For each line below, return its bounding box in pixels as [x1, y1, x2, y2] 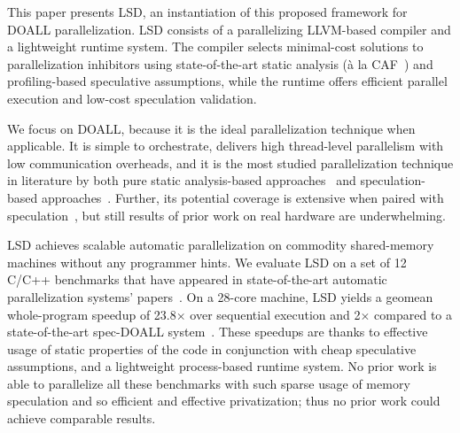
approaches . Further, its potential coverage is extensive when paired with [41, 188, 444, 206]
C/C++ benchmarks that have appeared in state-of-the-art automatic [7, 270, 387, 289]
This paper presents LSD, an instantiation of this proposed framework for [7, 3, 408, 20]
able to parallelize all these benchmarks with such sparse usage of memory [7, 374, 410, 392]
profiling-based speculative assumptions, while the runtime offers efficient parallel [7, 72, 448, 90]
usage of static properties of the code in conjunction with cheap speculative [7, 339, 417, 358]
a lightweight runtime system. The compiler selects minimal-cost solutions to [7, 37, 424, 56]
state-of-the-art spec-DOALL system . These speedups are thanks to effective [7, 322, 428, 341]
